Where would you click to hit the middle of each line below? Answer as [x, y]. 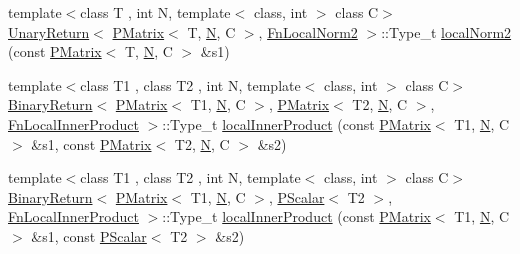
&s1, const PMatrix [91, 143]
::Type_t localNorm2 [446, 31]
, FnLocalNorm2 [308, 31]
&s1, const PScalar [89, 235]
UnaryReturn [49, 31]
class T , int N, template [155, 12]
